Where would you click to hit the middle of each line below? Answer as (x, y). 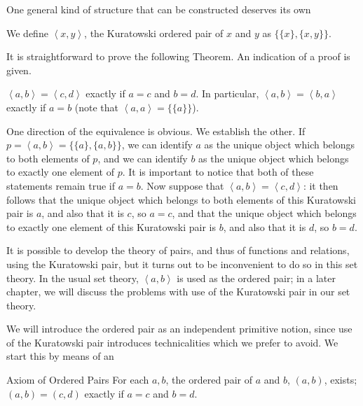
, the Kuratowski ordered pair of (154, 33)
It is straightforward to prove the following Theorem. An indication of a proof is (178, 56)
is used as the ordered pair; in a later (256, 278)
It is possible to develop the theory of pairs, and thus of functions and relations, (178, 250)
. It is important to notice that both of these (218, 172)
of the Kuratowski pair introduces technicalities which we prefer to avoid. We (172, 342)
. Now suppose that (182, 185)
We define (27, 33)
